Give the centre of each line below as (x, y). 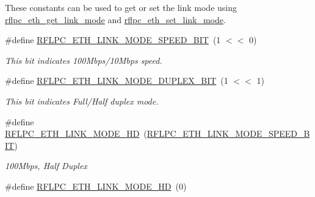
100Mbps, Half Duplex (46, 166)
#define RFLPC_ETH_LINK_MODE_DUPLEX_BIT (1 (117, 81)
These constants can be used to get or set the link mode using (121, 7)
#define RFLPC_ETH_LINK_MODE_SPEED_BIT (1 (113, 40)
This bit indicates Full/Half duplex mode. (82, 101)
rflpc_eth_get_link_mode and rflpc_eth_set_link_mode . (115, 19)
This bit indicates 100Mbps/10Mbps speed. (84, 60)
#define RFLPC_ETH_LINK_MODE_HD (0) (96, 186)
